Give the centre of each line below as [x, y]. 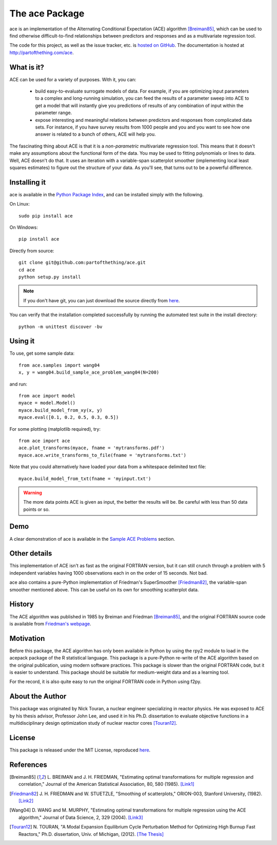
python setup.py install [50, 277]
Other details [31, 553]
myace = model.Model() [47, 403]
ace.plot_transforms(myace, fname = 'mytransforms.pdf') [92, 448]
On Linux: [20, 204]
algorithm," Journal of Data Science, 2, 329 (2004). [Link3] [81, 817]
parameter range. [54, 113]
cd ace [27, 270]
